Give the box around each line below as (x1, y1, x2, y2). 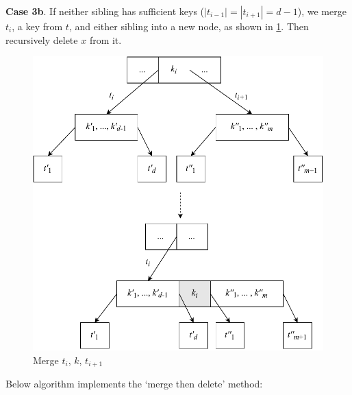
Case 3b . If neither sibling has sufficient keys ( (5, 4, 205, 18)
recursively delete (5, 32, 78, 47)
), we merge (297, 4, 347, 18)
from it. (89, 32, 122, 47)
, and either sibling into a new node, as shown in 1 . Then (68, 19, 309, 33)
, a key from (12, 19, 63, 33)
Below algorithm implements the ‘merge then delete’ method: (5, 376, 263, 391)
